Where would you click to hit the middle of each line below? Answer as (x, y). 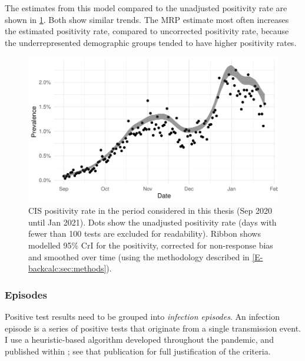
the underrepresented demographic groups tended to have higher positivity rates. (151, 42)
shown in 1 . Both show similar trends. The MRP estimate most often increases (147, 19)
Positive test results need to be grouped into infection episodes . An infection (142, 317)
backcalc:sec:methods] (67, 268)
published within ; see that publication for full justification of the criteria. (138, 351)
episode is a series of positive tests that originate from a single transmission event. (153, 328)
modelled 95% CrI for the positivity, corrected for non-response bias (151, 245)
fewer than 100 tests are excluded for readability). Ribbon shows (145, 234)
